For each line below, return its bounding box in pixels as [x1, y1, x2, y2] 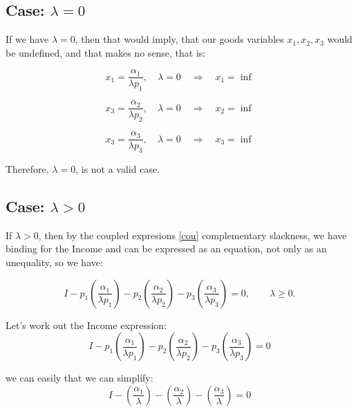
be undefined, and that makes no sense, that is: [6, 45, 206, 59]
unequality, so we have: [6, 254, 103, 269]
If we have [6, 32, 49, 46]
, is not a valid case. [75, 161, 160, 176]
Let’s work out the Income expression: [6, 317, 167, 332]
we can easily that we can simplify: [6, 371, 153, 385]
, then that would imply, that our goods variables [75, 32, 284, 46]
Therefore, [6, 161, 49, 176]
